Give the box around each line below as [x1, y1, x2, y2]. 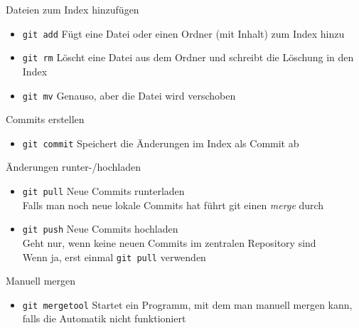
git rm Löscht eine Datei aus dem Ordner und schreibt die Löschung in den [22, 50, 354, 65]
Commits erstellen [6, 112, 85, 127]
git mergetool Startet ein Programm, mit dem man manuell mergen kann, [22, 297, 353, 312]
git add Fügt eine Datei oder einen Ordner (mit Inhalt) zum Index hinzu [22, 26, 345, 41]
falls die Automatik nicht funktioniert [22, 311, 186, 326]
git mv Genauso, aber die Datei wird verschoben [22, 88, 236, 102]
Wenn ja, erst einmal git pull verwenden [22, 249, 206, 264]
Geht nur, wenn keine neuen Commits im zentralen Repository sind [22, 235, 316, 250]
